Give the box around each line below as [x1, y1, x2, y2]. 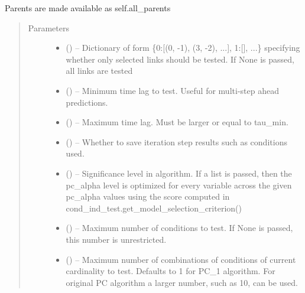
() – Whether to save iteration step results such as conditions [66, 135, 287, 148]
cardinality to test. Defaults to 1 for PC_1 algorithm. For [66, 265, 275, 277]
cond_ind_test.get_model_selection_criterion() [66, 201, 242, 214]
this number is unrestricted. [66, 233, 167, 245]
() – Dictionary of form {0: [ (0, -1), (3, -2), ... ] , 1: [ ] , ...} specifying [66, 41, 300, 54]
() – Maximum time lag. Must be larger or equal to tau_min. [66, 116, 288, 128]
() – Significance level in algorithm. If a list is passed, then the [66, 167, 292, 179]
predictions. [66, 96, 108, 108]
